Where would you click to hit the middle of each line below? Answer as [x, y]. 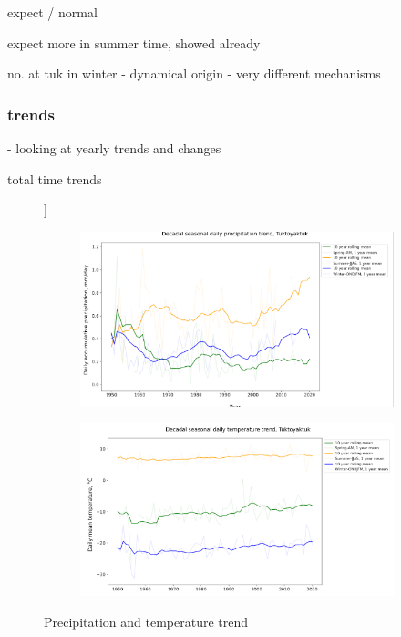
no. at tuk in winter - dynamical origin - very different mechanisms [194, 73]
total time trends [55, 178]
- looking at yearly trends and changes [114, 148]
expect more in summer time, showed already [134, 42]
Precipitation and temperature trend [146, 621]
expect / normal [52, 12]
